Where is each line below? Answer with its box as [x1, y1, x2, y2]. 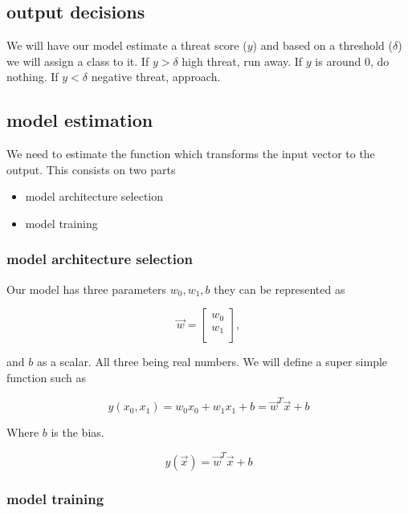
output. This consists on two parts [6, 161, 176, 177]
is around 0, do [315, 52, 390, 69]
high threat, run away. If [182, 52, 303, 69]
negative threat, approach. [91, 68, 221, 85]
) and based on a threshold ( [252, 37, 393, 54]
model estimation [6, 108, 153, 132]
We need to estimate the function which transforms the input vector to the [6, 145, 375, 162]
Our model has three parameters [6, 280, 167, 297]
